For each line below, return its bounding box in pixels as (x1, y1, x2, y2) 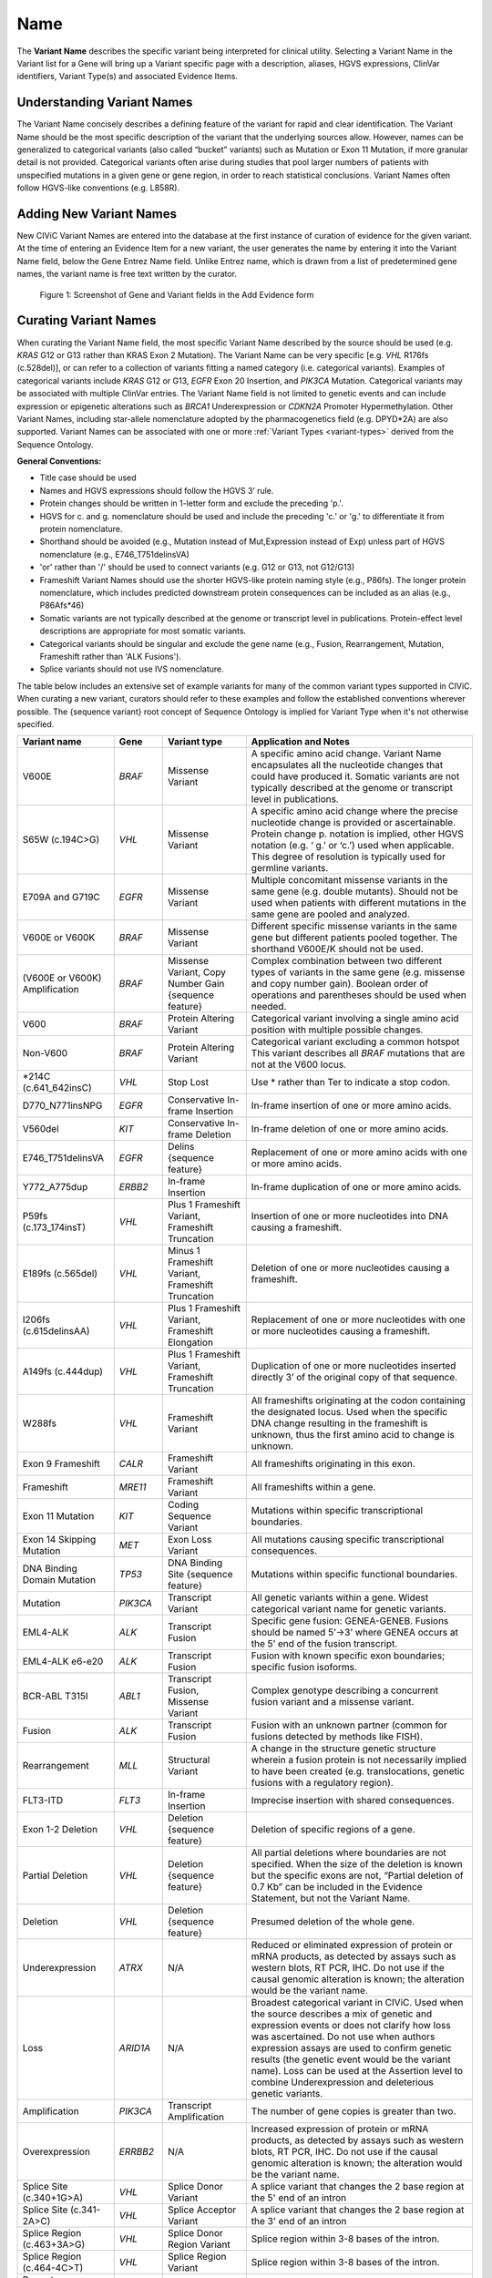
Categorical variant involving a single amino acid (251, 1012, 459, 1025)
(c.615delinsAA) (22, 1325, 90, 1338)
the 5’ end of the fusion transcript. (251, 1637, 398, 1650)
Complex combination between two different (251, 955, 442, 968)
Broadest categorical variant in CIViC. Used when (251, 1996, 464, 2009)
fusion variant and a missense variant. (251, 1696, 415, 1708)
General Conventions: (16, 456, 102, 467)
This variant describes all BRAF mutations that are (251, 1047, 466, 1060)
